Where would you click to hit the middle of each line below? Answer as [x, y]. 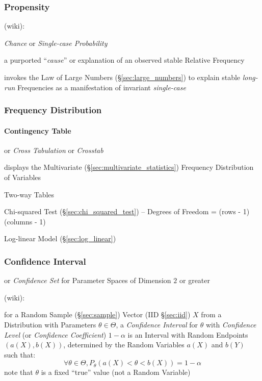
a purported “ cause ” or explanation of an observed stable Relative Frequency [124, 60]
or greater [194, 280]
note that [19, 372]
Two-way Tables [29, 194]
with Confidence [231, 324]
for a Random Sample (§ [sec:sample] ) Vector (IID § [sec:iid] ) [97, 314]
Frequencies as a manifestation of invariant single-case [101, 87]
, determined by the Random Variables [124, 345]
